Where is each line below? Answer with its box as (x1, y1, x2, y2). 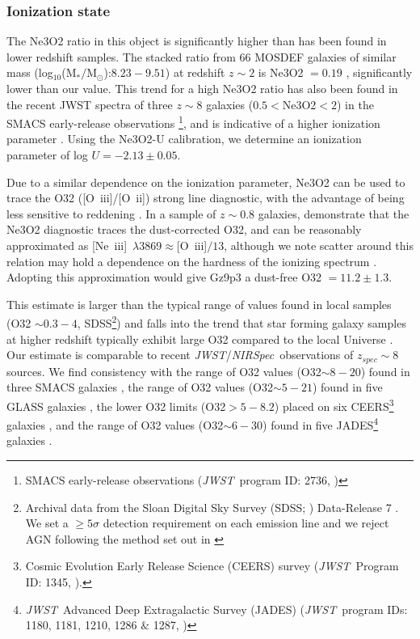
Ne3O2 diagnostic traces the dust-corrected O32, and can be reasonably (6, 221, 362, 238)
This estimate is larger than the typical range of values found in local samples (6, 295, 392, 312)
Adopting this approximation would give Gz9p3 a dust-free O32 (6, 269, 322, 286)
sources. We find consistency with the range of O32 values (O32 (6, 362, 321, 379)
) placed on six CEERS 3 (274, 395, 394, 414)
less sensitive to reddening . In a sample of (6, 205, 216, 222)
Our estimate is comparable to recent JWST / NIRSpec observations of (6, 346, 354, 363)
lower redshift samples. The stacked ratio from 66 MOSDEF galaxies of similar (6, 48, 397, 65)
